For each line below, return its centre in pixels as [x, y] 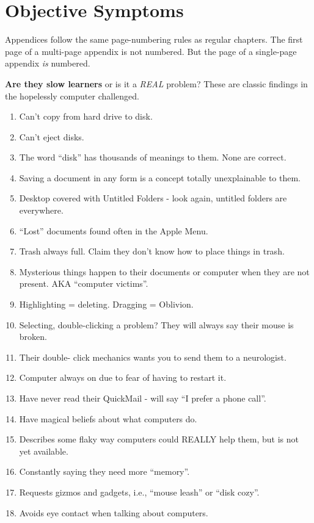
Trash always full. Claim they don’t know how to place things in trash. [152, 251]
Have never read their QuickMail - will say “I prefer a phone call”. [143, 398]
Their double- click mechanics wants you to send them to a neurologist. [153, 357]
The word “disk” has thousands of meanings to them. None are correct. [153, 157]
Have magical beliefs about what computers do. [108, 418]
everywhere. [41, 210]
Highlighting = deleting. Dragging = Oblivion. [106, 304]
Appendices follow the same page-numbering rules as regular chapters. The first [154, 39]
